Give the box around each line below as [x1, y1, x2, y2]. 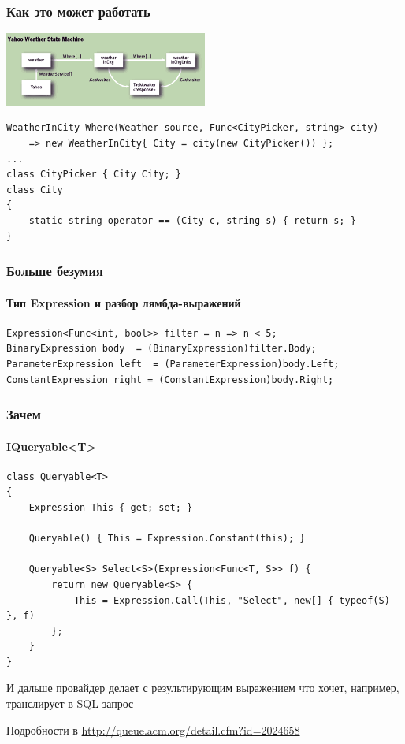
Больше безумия [6, 261, 103, 281]
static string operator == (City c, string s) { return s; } [28, 214, 356, 226]
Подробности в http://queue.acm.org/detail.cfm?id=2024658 [6, 721, 300, 738]
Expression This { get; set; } [28, 501, 193, 513]
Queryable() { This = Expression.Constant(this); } [28, 533, 306, 545]
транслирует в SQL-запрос [6, 695, 134, 712]
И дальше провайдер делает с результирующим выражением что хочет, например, [6, 679, 399, 696]
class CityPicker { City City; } [6, 169, 181, 180]
